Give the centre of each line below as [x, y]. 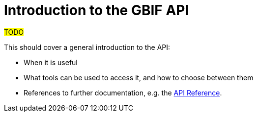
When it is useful [51, 62]
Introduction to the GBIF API [97, 10]
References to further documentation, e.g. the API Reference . [123, 93]
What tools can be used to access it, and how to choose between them [139, 77]
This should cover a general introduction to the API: [87, 47]
